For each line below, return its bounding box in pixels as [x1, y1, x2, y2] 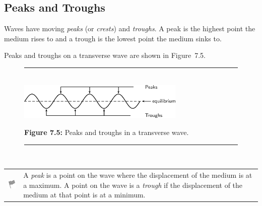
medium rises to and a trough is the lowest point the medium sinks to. [4, 33, 222, 43]
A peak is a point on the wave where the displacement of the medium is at [23, 170, 252, 180]
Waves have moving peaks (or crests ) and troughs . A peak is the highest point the [4, 23, 255, 34]
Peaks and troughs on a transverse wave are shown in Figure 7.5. [4, 50, 206, 60]
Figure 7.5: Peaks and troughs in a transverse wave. [24, 127, 189, 138]
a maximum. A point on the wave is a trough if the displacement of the [23, 179, 243, 190]
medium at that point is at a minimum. [23, 189, 146, 200]
